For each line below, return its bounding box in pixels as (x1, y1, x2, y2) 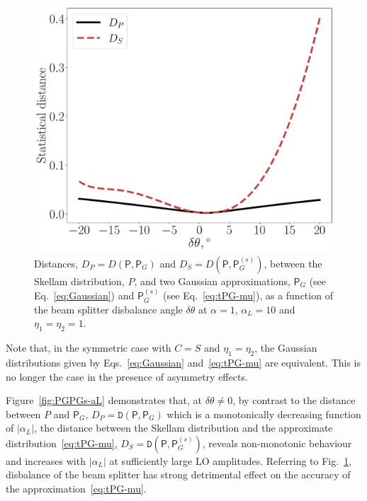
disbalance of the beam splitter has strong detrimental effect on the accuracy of (6, 467, 351, 482)
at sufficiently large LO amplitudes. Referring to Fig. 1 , (109, 453, 352, 468)
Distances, (34, 255, 79, 270)
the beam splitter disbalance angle (34, 301, 183, 316)
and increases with (6, 453, 86, 468)
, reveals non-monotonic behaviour (202, 435, 352, 450)
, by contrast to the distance (232, 393, 356, 408)
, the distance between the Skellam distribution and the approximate (34, 420, 333, 435)
